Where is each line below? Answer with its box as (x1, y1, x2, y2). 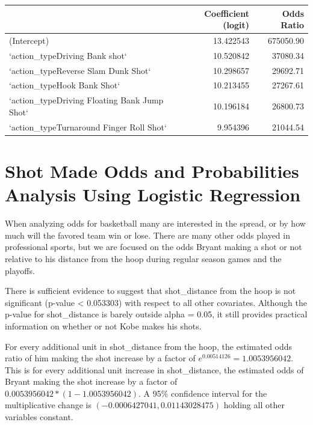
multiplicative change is (5, 399, 91, 411)
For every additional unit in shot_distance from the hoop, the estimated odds (5, 340, 293, 352)
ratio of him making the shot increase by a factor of (5, 352, 196, 364)
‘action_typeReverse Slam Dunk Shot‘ (9, 64, 151, 76)
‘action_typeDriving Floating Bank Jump (9, 94, 164, 106)
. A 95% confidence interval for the (138, 387, 267, 399)
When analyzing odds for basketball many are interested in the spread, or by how (5, 217, 306, 230)
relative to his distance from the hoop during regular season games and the (5, 252, 282, 264)
